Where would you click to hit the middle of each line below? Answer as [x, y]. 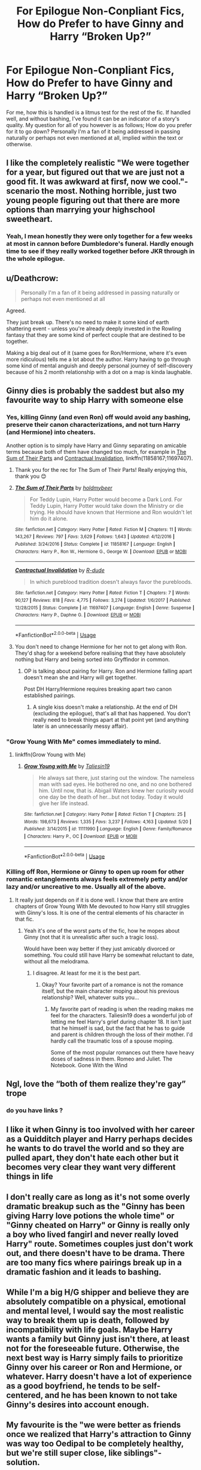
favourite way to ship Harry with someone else [95, 400]
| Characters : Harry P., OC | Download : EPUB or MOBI [80, 836]
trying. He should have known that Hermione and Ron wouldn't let [111, 512]
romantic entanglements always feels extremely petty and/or [97, 879]
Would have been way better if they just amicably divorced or [99, 948]
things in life [30, 1177]
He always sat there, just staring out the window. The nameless [117, 778]
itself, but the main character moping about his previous [110, 991]
